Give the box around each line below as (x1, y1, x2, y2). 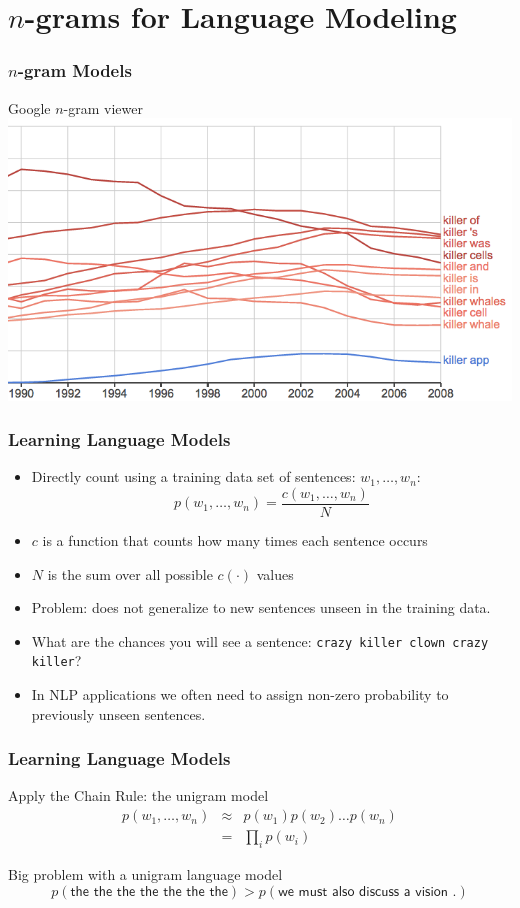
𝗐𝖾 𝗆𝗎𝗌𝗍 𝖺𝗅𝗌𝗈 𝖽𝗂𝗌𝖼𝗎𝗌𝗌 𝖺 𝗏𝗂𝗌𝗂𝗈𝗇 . (278, 884, 457, 899)
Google (8, 97, 51, 118)
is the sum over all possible (47, 563, 213, 584)
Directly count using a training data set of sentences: (31, 466, 356, 487)
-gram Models (17, 58, 132, 83)
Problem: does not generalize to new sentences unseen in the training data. (31, 597, 491, 618)
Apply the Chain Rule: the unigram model (8, 785, 269, 806)
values (256, 563, 294, 584)
